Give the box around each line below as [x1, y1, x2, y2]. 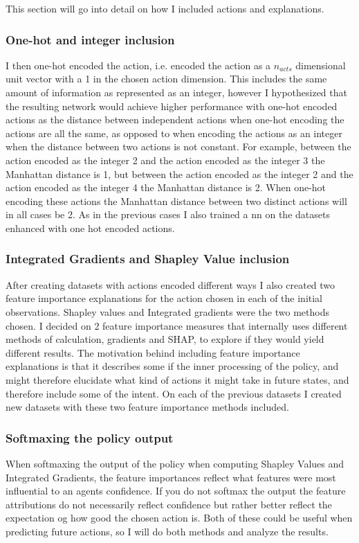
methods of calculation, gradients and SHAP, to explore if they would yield [6, 332, 324, 346]
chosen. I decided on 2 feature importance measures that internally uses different [6, 318, 348, 332]
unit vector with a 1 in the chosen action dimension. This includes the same [6, 71, 327, 86]
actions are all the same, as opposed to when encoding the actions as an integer [6, 125, 342, 140]
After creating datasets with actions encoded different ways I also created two [6, 277, 335, 292]
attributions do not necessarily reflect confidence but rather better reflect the [6, 497, 332, 511]
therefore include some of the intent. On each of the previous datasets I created [6, 386, 342, 400]
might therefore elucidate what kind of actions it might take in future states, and [6, 372, 349, 386]
